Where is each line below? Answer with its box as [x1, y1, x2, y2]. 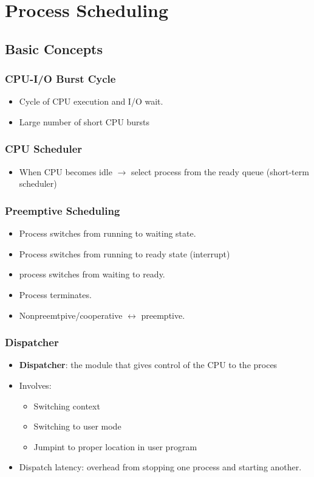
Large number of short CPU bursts [19, 115, 150, 128]
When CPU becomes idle [19, 165, 112, 178]
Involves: [19, 378, 52, 391]
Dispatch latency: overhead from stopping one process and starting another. [19, 461, 302, 473]
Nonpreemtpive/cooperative [19, 308, 123, 321]
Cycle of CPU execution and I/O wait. [19, 95, 163, 108]
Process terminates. [19, 288, 92, 301]
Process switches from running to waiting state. [19, 227, 196, 240]
